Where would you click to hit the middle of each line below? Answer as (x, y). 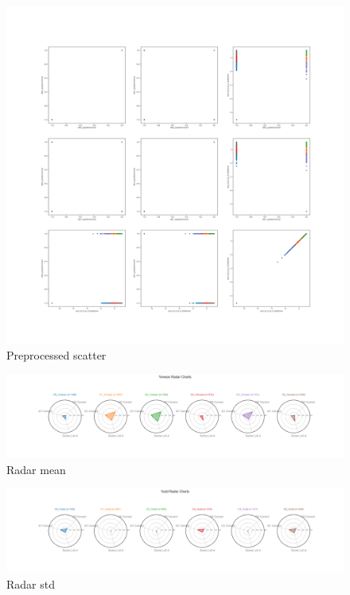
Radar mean (36, 469)
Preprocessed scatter (56, 354)
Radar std (31, 583)
